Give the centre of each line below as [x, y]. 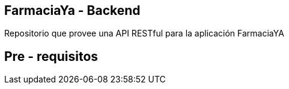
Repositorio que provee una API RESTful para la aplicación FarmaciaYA [144, 33]
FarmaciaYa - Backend [72, 10]
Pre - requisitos [51, 56]
